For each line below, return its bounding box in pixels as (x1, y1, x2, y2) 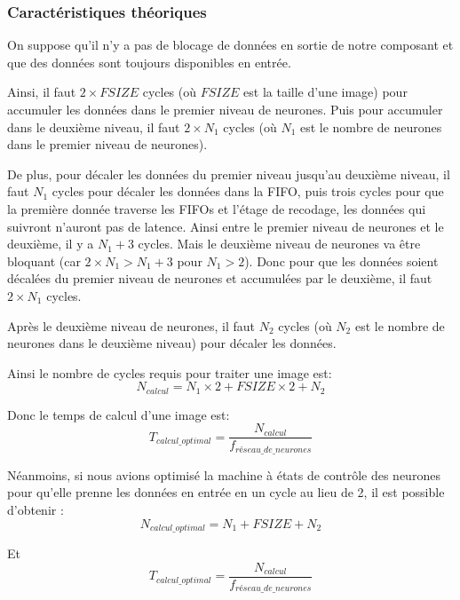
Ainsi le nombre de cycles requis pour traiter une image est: (7, 363, 332, 382)
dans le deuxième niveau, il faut (7, 117, 180, 136)
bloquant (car (7, 251, 81, 270)
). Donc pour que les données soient (244, 251, 439, 270)
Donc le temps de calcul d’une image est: (7, 405, 230, 423)
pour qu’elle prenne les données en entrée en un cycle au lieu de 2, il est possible (7, 483, 445, 501)
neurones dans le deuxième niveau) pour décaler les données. (7, 334, 337, 352)
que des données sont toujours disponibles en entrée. (7, 52, 291, 71)
